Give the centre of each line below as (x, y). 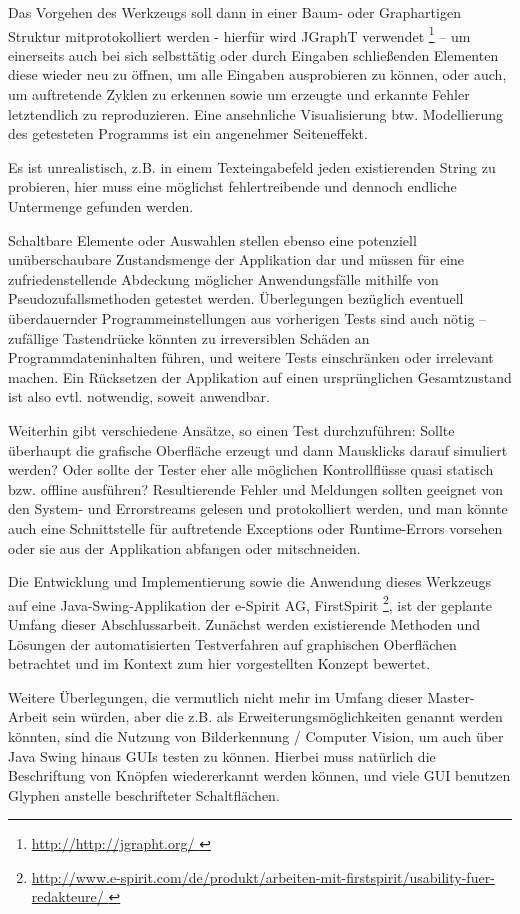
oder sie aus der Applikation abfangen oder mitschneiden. (184, 547)
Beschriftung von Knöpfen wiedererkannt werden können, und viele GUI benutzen (259, 775)
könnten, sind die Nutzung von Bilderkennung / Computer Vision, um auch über (256, 735)
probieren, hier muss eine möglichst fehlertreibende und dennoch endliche (232, 186)
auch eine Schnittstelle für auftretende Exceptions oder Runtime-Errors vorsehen (255, 527)
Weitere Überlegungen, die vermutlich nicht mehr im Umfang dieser (215, 696)
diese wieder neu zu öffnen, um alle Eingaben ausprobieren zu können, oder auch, (257, 74)
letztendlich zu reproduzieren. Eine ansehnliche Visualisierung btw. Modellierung (255, 113)
